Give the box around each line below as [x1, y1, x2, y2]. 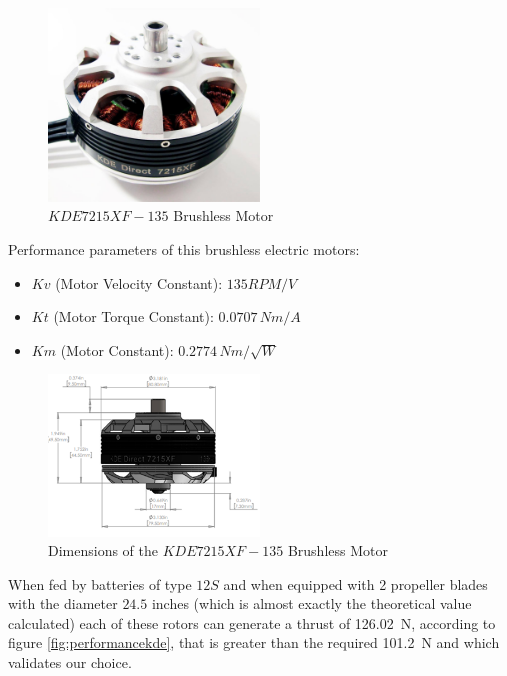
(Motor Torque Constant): [53, 306, 214, 327]
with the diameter [8, 593, 118, 614]
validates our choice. [8, 652, 132, 673]
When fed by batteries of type [8, 573, 192, 594]
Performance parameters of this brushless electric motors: [8, 238, 360, 259]
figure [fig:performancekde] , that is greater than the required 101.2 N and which [8, 632, 500, 653]
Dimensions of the [48, 540, 159, 561]
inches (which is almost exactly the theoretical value [151, 593, 472, 614]
